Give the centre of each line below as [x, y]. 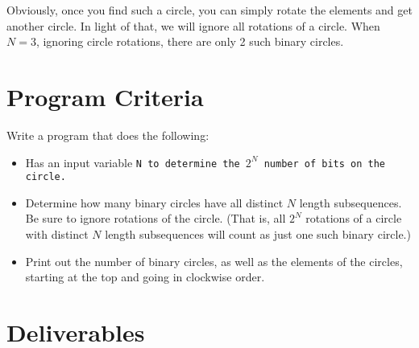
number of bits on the [325, 164]
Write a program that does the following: [108, 135]
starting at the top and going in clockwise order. [145, 277]
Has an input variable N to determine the [133, 162]
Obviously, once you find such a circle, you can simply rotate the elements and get [209, 10]
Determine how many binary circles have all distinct [154, 202]
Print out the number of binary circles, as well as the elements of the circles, [214, 261]
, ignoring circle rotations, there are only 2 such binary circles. [190, 41]
